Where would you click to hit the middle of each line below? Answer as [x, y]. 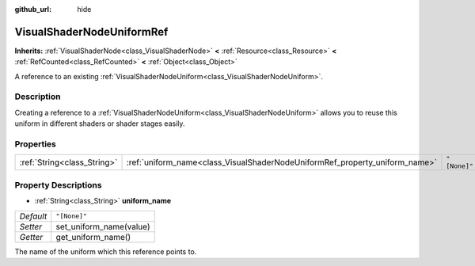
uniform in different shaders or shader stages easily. [100, 123]
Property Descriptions [58, 184]
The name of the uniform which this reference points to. [106, 251]
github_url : [33, 9]
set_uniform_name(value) [103, 226]
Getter [31, 237]
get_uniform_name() [93, 237]
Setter [31, 226]
